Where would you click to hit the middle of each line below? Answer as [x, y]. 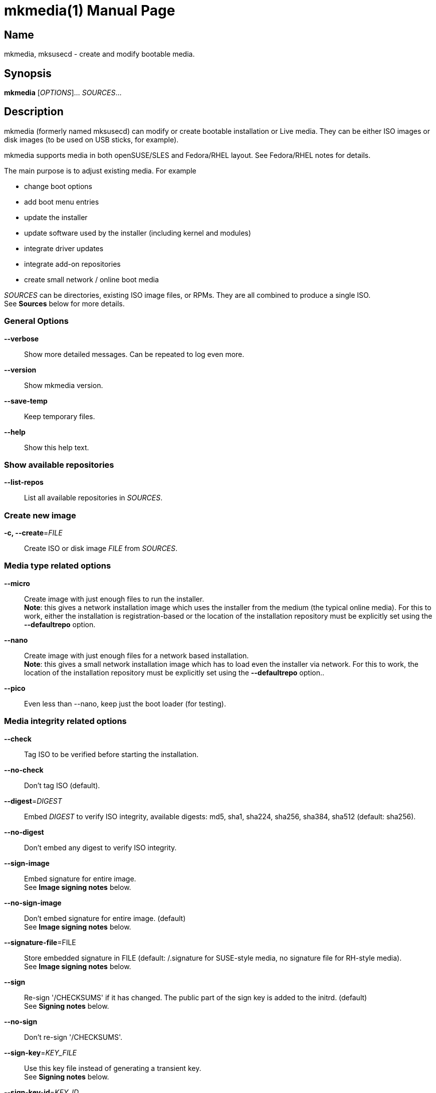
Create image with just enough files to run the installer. [114, 599]
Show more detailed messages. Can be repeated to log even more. [134, 354]
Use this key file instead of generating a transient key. [113, 1068]
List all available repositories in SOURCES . [93, 498]
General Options [36, 321]
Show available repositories [59, 465]
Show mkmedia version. [64, 385]
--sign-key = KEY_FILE [40, 1052]
